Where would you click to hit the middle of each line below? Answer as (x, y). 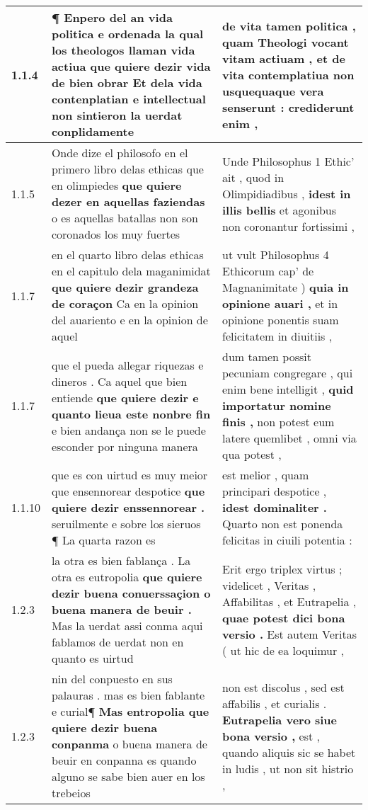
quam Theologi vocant (285, 42)
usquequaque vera (273, 91)
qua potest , (252, 454)
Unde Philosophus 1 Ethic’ (288, 161)
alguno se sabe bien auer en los (128, 776)
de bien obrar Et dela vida (127, 82)
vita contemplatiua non (288, 74)
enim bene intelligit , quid (288, 389)
